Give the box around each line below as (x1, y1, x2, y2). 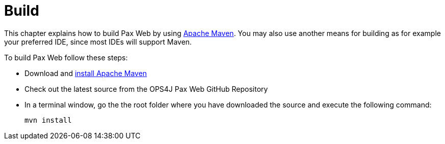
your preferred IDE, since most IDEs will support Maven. (4, 37, 192, 46)
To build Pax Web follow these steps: (4, 53, 128, 62)
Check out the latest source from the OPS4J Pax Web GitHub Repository (24, 84, 268, 93)
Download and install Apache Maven (24, 68, 147, 78)
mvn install (24, 116, 72, 124)
